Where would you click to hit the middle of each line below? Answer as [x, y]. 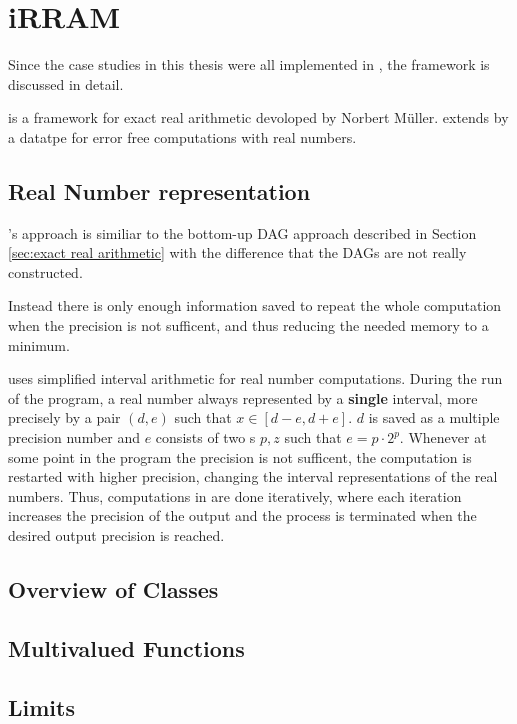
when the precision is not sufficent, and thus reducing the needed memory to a [248, 325]
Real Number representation [159, 190]
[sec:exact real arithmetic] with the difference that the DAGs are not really [237, 252]
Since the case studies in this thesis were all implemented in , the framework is [249, 64]
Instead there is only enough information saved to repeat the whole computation [255, 305]
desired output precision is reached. [116, 535]
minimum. [39, 344]
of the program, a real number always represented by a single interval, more [243, 397]
